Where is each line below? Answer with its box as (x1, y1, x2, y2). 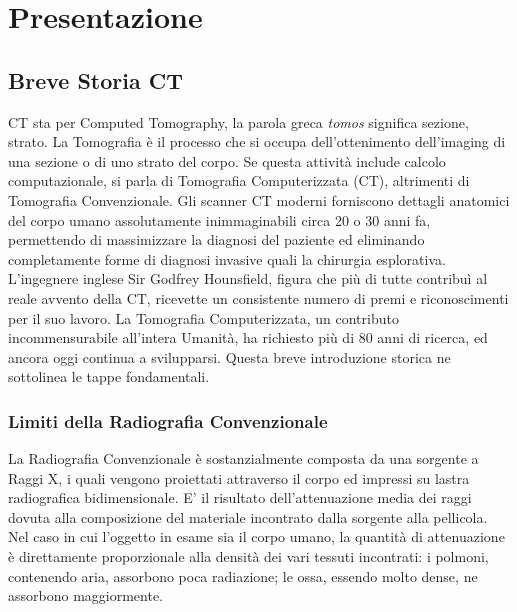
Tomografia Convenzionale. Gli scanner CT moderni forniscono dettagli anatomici (8, 189, 510, 210)
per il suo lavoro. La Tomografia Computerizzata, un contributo (8, 307, 399, 328)
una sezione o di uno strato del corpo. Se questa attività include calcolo (8, 150, 446, 171)
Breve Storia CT (8, 64, 183, 95)
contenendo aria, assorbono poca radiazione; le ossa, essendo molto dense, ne (8, 565, 478, 586)
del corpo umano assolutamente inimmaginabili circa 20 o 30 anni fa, (8, 209, 431, 230)
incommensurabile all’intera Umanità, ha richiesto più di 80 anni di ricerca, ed (8, 327, 488, 348)
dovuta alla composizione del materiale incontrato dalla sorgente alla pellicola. (8, 506, 488, 527)
